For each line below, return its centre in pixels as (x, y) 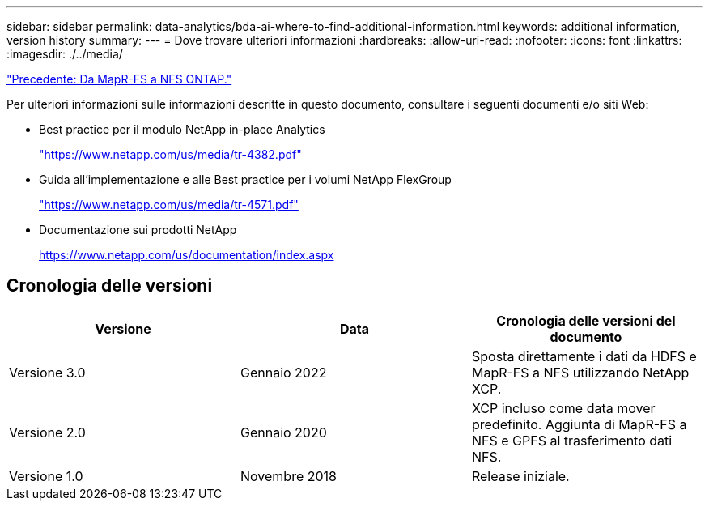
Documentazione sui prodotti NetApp (138, 230)
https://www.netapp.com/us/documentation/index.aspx (187, 255)
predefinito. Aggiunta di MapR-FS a (579, 424)
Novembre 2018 (288, 476)
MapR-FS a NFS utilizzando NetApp (580, 372)
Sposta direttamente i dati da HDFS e (584, 356)
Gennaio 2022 (283, 372)
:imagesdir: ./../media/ (65, 54)
